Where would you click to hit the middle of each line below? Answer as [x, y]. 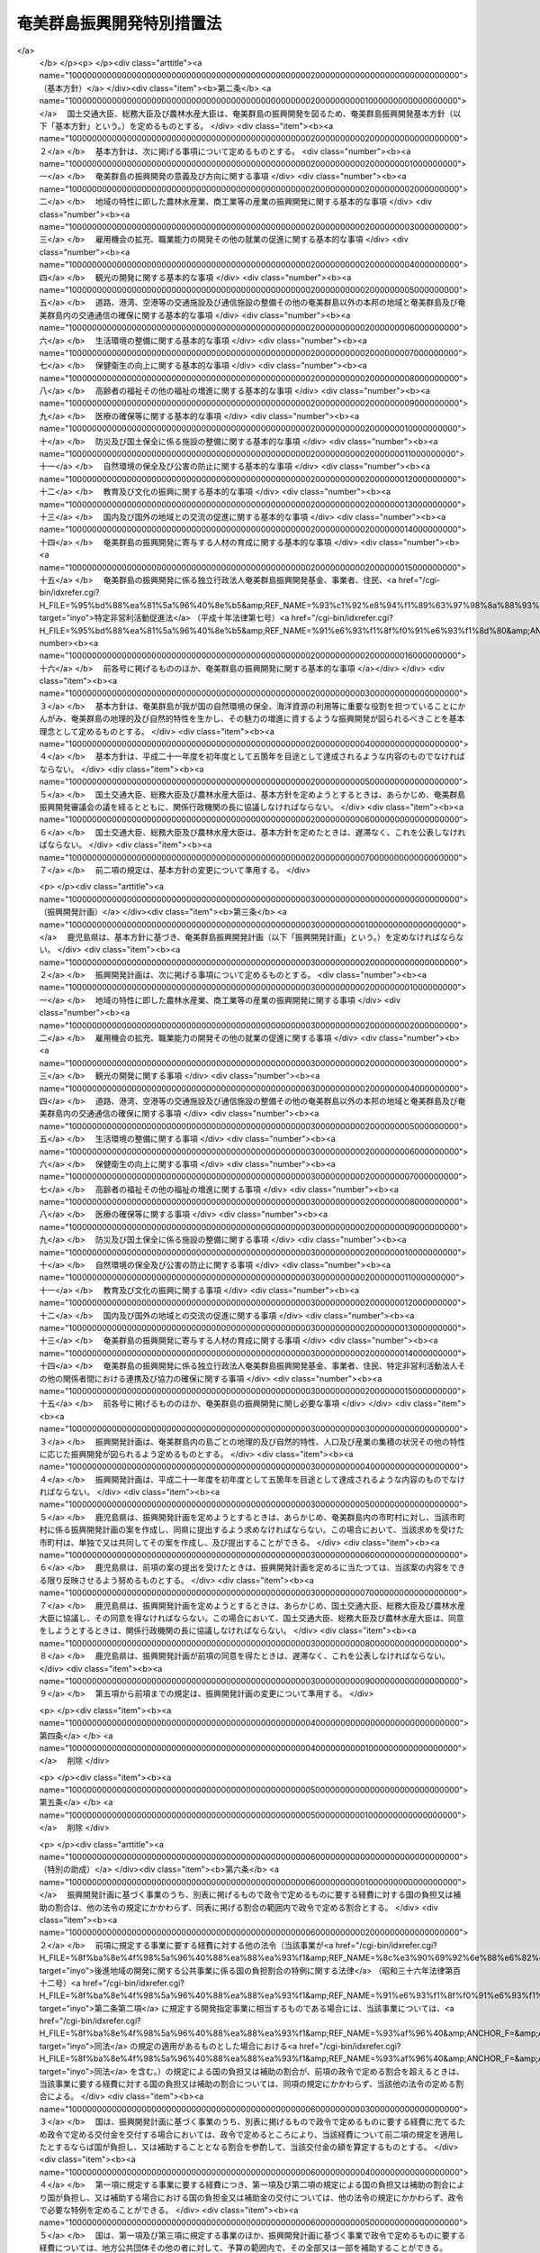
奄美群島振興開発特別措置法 [119, 23]
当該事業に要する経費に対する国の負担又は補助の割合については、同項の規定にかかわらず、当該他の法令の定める [247, 2084]
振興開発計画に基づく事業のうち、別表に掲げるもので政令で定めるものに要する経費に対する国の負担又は [260, 1895]
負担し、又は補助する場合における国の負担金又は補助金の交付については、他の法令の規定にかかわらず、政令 [263, 2197]
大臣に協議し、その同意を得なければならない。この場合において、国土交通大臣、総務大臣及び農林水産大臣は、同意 [252, 1618]
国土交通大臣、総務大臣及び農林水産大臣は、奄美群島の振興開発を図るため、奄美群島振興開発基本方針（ [260, 114]
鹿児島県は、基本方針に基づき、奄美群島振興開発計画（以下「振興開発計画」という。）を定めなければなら [261, 936]
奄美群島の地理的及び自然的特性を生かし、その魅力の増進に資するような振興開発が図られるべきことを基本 [268, 719]
